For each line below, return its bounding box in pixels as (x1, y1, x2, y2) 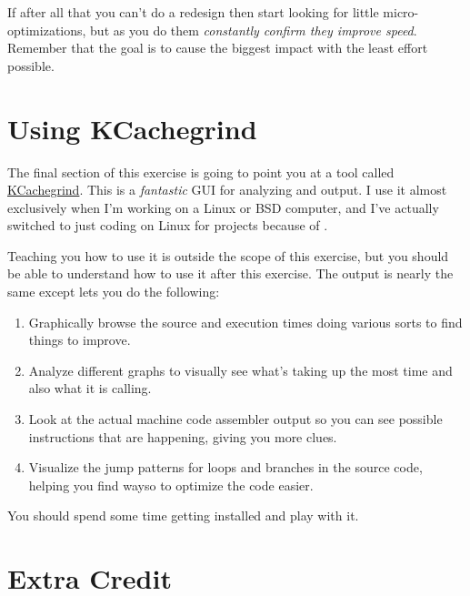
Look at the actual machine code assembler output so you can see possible (28, 409, 443, 429)
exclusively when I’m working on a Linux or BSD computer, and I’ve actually (7, 197, 439, 217)
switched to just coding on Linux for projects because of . (7, 216, 328, 235)
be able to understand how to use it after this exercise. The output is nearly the (7, 264, 454, 283)
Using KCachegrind (7, 109, 257, 146)
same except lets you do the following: (7, 282, 220, 301)
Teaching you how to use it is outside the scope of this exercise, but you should (7, 246, 449, 265)
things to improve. (28, 330, 131, 349)
